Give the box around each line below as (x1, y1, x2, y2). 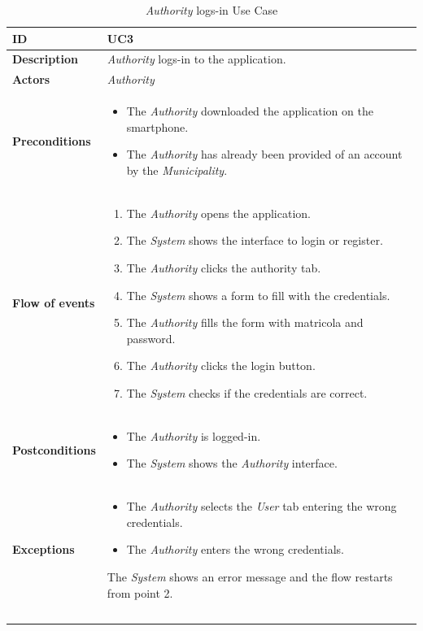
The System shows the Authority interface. (126, 455, 338, 472)
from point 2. (107, 584, 173, 601)
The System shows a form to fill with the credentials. (126, 286, 390, 303)
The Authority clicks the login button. (126, 357, 316, 374)
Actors (12, 71, 50, 88)
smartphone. (126, 118, 189, 135)
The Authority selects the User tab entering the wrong (126, 498, 397, 515)
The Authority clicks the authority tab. (126, 259, 321, 276)
